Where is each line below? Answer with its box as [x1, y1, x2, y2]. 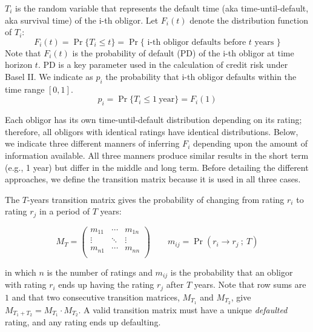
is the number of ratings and [47, 265, 153, 278]
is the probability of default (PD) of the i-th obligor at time [72, 46, 294, 59]
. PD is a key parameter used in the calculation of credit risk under [38, 58, 288, 71]
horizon [5, 58, 33, 71]
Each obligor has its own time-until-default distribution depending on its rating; [5, 113, 302, 126]
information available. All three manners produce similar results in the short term [5, 148, 309, 161]
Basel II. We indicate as [5, 70, 93, 82]
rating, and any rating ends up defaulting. [5, 316, 161, 328]
